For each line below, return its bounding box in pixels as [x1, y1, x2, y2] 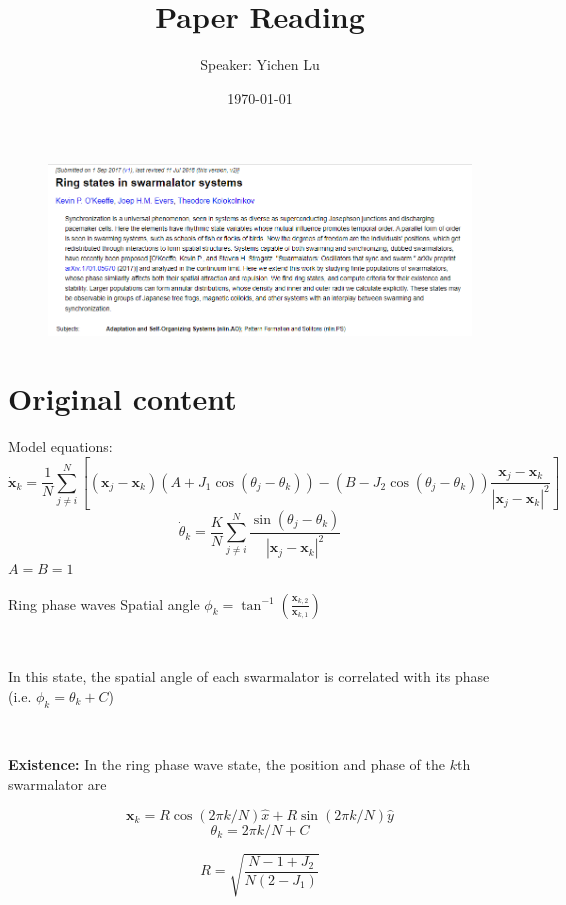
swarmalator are [8, 773, 107, 794]
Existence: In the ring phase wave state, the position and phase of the [8, 754, 445, 775]
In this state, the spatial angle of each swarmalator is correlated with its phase [8, 666, 490, 687]
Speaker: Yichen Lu [200, 54, 320, 75]
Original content [8, 378, 237, 419]
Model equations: [8, 436, 113, 457]
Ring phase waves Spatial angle [8, 593, 200, 614]
